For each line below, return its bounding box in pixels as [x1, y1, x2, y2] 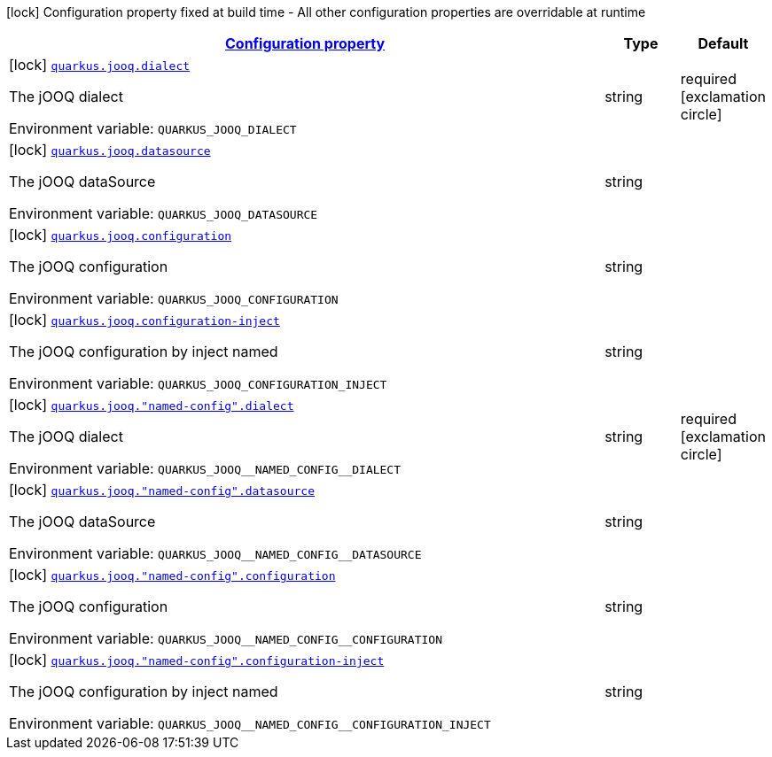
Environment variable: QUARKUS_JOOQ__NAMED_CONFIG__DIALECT [9, 460, 402, 477]
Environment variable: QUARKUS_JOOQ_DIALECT [9, 120, 297, 137]
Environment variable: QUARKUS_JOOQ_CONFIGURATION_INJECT [9, 375, 387, 392]
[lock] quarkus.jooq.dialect [9, 56, 191, 73]
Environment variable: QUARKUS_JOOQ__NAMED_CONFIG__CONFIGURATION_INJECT [9, 715, 491, 732]
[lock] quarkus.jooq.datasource [9, 141, 211, 158]
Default [698, 35, 749, 52]
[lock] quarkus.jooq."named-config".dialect [9, 396, 294, 413]
